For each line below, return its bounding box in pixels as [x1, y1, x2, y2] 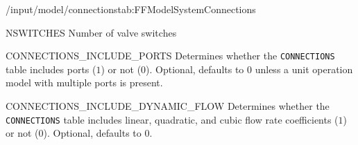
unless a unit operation [255, 61, 353, 76]
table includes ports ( [6, 61, 96, 76]
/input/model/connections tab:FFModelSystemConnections [6, 2, 256, 16]
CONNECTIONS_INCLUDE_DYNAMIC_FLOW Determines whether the [6, 99, 330, 113]
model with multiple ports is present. [6, 75, 163, 90]
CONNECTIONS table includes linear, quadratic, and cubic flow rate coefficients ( [6, 112, 339, 126]
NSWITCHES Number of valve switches [6, 25, 177, 39]
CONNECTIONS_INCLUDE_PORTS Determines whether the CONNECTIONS [6, 48, 335, 63]
